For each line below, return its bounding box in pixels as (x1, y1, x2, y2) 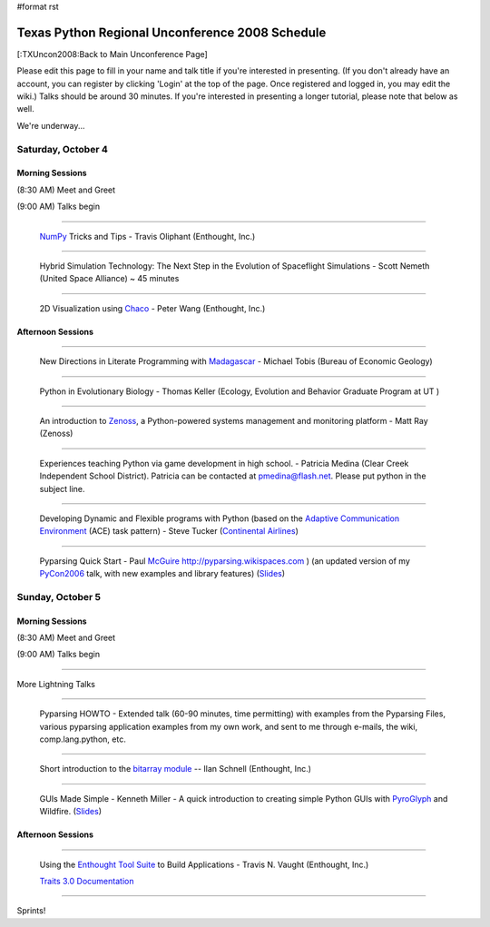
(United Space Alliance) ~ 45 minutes (39, 273, 180, 284)
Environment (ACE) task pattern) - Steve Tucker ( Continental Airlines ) (39, 526, 299, 537)
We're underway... (16, 120, 85, 131)
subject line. (39, 483, 85, 494)
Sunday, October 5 (16, 590, 102, 603)
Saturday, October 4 (16, 143, 108, 155)
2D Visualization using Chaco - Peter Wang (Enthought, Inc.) (39, 302, 266, 313)
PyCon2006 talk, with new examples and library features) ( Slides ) (39, 568, 286, 579)
